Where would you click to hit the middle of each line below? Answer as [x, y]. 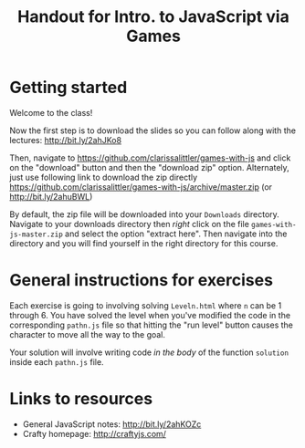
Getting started [68, 88]
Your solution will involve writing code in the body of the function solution [149, 352]
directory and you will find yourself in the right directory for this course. [144, 243]
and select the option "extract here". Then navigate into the [176, 234]
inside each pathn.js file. [57, 361]
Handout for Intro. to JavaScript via [153, 17]
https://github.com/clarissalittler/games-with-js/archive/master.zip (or [141, 187]
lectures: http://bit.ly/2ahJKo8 [65, 140]
